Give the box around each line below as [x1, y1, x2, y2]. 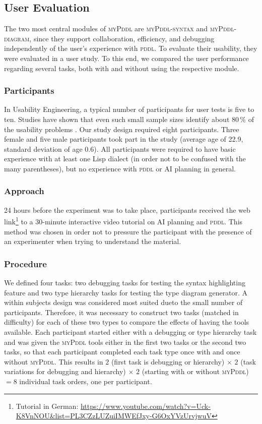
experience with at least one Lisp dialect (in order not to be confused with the [4, 153, 246, 164]
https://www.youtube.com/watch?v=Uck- [80, 400, 211, 411]
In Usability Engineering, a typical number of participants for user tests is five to [4, 104, 254, 114]
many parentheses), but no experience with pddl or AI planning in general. [4, 163, 236, 173]
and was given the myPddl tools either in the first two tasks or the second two [4, 336, 246, 347]
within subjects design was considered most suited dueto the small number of [4, 297, 243, 308]
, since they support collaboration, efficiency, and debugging [29, 33, 215, 43]
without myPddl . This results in [4, 356, 103, 367]
